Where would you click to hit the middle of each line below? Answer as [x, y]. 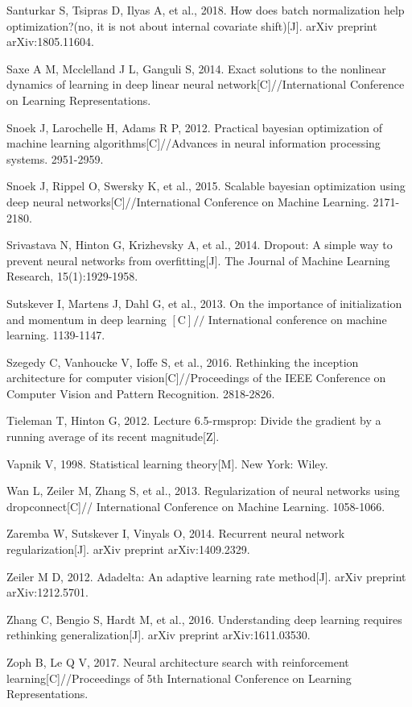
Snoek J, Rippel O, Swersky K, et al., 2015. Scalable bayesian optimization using [206, 186]
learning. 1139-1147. [56, 335]
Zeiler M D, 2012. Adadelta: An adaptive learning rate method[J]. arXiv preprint [206, 576]
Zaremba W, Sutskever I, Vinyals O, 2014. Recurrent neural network [176, 533]
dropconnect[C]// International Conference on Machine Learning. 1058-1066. [196, 506]
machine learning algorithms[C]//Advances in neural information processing [194, 143]
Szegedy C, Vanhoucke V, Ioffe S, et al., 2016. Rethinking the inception [183, 362]
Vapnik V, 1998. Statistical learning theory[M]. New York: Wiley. [167, 463]
